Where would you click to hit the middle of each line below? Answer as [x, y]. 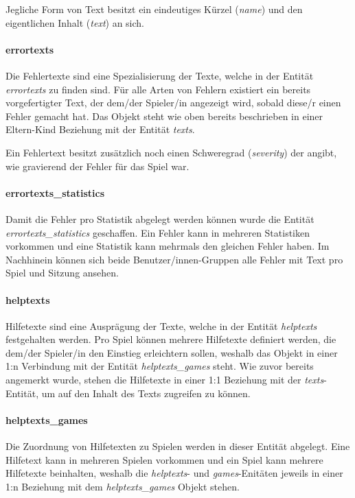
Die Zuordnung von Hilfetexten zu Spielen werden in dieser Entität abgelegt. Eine [178, 446]
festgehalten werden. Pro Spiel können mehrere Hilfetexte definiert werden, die [171, 339]
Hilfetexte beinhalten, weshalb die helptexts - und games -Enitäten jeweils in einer [174, 473]
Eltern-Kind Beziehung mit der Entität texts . [100, 129]
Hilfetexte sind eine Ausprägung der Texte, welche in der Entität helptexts [161, 325]
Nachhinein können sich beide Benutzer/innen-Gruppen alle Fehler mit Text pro [174, 259]
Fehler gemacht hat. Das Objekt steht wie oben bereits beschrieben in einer [164, 116]
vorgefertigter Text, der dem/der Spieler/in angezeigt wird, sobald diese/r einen [173, 103]
